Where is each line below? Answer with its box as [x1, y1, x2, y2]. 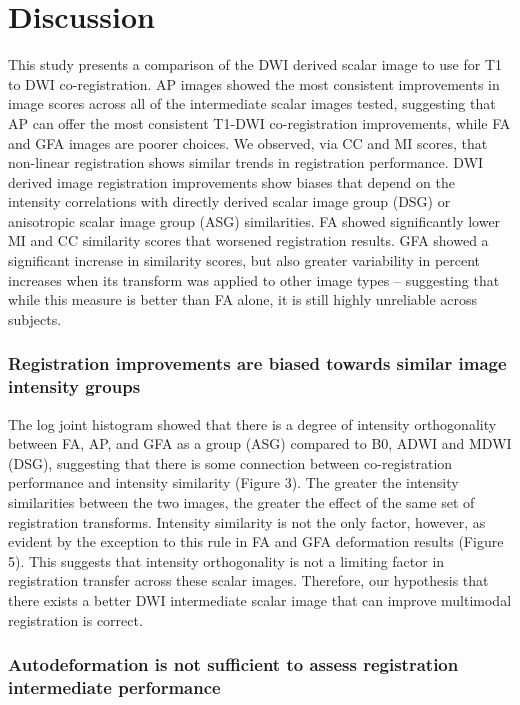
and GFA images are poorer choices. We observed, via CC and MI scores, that [8, 132, 488, 153]
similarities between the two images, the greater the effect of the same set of [8, 491, 475, 512]
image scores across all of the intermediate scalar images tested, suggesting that [8, 93, 496, 114]
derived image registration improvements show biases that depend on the [8, 171, 455, 192]
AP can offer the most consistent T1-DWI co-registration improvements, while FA [8, 112, 511, 133]
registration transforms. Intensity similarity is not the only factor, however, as [8, 511, 486, 532]
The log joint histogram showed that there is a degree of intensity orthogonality [8, 413, 497, 434]
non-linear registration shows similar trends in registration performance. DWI [8, 152, 484, 173]
